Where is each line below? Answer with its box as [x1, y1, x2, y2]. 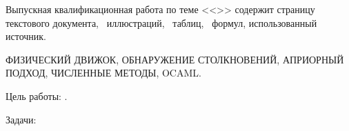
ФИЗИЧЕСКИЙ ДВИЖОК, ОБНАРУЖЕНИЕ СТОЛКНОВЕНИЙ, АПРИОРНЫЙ [6, 52, 344, 66]
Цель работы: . [6, 88, 68, 103]
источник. [6, 29, 46, 43]
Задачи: [6, 112, 37, 126]
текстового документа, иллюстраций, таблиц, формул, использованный [6, 15, 317, 30]
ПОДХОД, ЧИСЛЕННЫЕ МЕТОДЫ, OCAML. [6, 65, 201, 80]
